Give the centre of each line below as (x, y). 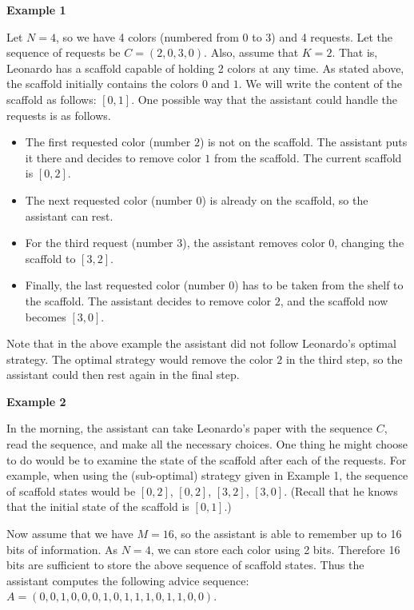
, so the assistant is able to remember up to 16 (288, 534)
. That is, (355, 52)
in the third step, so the (344, 359)
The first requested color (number (108, 142)
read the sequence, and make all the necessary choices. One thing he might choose (207, 444)
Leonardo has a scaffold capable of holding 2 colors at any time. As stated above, (205, 68)
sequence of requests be (64, 52)
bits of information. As (62, 549)
